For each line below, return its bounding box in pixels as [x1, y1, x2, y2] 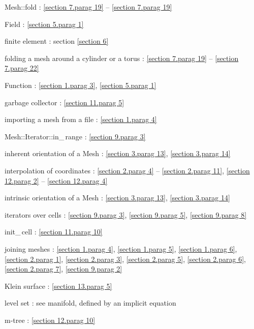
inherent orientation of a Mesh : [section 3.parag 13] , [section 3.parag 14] [5, 148, 231, 159]
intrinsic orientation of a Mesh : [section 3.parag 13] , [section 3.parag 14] [5, 192, 230, 203]
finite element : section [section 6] [5, 36, 109, 46]
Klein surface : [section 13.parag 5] [5, 280, 112, 291]
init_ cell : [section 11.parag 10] [5, 226, 103, 237]
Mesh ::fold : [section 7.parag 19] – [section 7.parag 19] [5, 2, 172, 12]
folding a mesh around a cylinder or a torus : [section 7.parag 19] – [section [5, 52, 239, 63]
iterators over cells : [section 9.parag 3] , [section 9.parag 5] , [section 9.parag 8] [5, 209, 247, 220]
